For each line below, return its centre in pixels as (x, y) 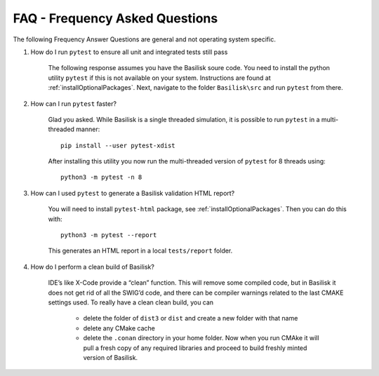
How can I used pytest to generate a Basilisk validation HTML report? (133, 193)
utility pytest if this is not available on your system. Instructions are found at (159, 78)
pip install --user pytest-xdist (118, 145)
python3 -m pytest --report (109, 235)
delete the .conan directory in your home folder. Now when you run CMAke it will (201, 338)
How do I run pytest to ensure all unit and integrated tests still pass (129, 52)
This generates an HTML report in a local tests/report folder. (140, 251)
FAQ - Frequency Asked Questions (115, 18)
